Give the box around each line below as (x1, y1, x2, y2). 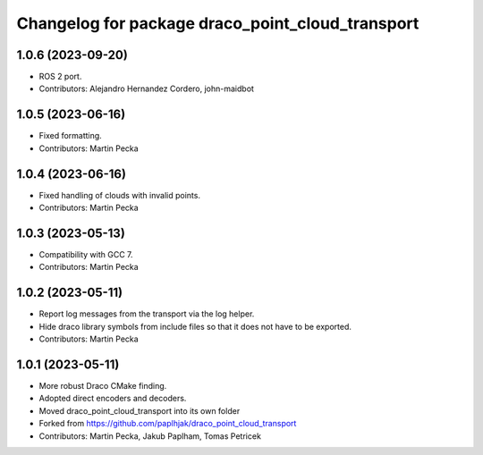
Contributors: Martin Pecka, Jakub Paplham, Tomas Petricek (38, 430, 261, 442)
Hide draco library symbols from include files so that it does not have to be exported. (38, 321, 352, 332)
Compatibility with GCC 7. (38, 249, 133, 259)
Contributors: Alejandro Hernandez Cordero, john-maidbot (38, 83, 255, 94)
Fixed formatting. (38, 131, 102, 141)
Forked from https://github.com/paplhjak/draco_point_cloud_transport (38, 418, 297, 429)
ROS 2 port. (38, 72, 82, 82)
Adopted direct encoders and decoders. (38, 393, 187, 404)
